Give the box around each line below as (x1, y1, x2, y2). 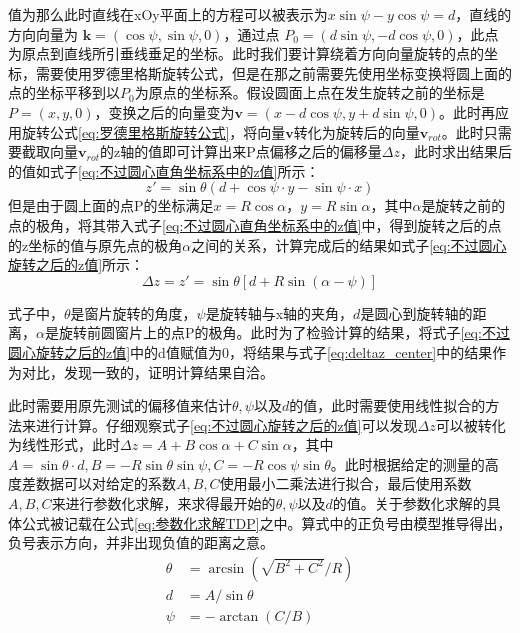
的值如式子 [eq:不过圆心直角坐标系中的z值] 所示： (8, 160, 320, 181)
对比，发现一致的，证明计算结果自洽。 (21, 361, 274, 382)
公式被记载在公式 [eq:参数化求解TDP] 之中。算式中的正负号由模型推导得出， (21, 512, 512, 533)
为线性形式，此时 (8, 434, 120, 455)
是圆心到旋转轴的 (360, 302, 473, 323)
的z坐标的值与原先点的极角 (8, 234, 183, 255)
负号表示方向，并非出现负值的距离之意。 (8, 532, 274, 553)
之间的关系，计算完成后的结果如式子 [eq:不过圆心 (191, 234, 507, 255)
